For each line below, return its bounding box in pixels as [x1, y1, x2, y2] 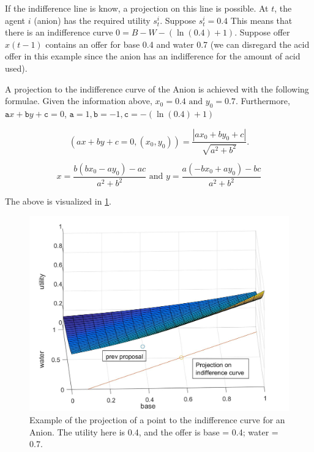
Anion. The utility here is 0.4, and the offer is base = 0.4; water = [29, 425, 278, 438]
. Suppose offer [234, 26, 290, 39]
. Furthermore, [235, 94, 290, 107]
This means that [230, 13, 293, 26]
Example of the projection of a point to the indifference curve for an [29, 413, 285, 426]
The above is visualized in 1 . [5, 195, 111, 208]
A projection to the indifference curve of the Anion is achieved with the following [5, 82, 309, 95]
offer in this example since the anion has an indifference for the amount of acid [5, 50, 301, 62]
